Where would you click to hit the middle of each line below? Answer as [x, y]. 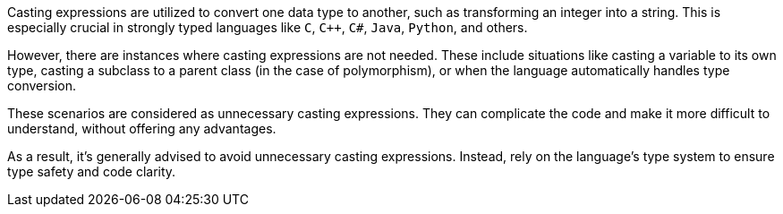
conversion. [42, 86]
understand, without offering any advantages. [142, 128]
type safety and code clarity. [92, 171]
